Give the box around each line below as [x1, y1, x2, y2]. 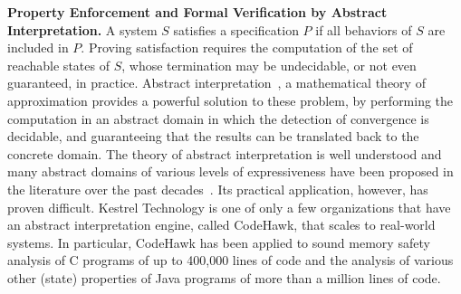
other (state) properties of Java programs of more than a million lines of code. [7, 268, 441, 287]
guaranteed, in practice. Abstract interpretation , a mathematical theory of [7, 73, 426, 92]
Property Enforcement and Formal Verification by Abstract [7, 3, 388, 21]
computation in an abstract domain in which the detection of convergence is [7, 109, 429, 128]
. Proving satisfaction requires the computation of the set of [81, 38, 413, 57]
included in [7, 38, 69, 57]
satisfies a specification [173, 20, 299, 39]
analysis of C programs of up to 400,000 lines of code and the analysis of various [7, 251, 454, 270]
